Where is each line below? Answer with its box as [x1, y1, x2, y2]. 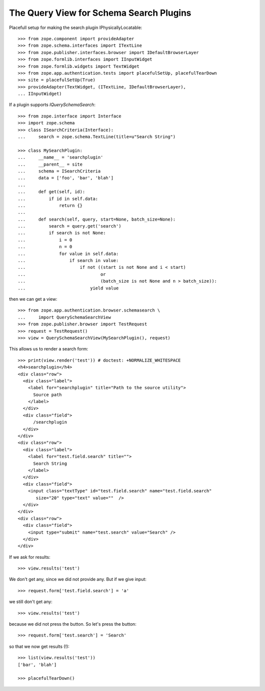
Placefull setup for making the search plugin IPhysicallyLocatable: [9, 25, 142, 30]
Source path [33, 392, 62, 398]
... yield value [18, 285, 119, 291]
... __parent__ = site [18, 161, 83, 167]
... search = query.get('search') [18, 224, 122, 229]
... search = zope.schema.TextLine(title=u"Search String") [18, 134, 176, 140]
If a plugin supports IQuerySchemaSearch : [9, 102, 96, 108]
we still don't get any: [9, 599, 53, 605]
